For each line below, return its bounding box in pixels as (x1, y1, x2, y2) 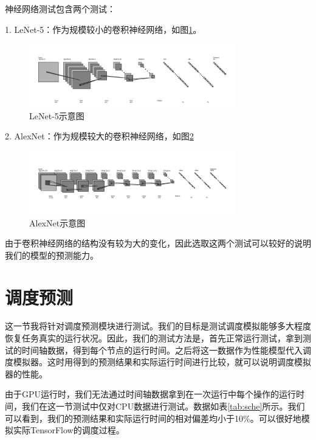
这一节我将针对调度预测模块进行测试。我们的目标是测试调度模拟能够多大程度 (5, 320, 311, 332)
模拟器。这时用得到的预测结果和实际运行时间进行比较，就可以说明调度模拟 (13, 355, 311, 368)
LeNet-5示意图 (29, 109, 84, 122)
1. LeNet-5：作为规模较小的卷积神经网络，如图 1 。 (5, 23, 202, 35)
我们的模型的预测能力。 (5, 248, 98, 261)
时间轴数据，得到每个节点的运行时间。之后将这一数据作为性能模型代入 (21, 343, 303, 356)
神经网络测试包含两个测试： (5, 2, 115, 15)
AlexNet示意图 (29, 216, 86, 229)
